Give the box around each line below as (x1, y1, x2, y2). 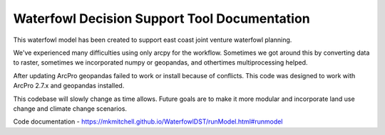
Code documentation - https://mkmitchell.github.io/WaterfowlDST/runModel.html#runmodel (13, 117, 283, 126)
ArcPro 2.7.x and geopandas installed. (13, 82, 125, 90)
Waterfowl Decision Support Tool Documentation (13, 11, 310, 26)
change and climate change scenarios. (13, 104, 128, 113)
